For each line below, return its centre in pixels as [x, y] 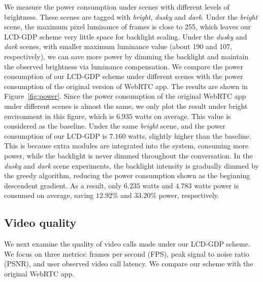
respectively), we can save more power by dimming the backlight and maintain [126, 56]
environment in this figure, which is [59, 116]
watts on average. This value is [183, 116]
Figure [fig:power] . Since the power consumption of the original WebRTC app [125, 96]
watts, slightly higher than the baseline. [190, 135]
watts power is [217, 185]
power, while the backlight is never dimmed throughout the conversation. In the [128, 155]
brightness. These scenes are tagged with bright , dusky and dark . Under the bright [131, 16]
